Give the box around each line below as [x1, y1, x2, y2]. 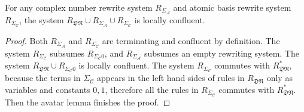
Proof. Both [5, 34, 48, 46]
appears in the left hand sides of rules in [97, 71, 245, 84]
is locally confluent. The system [78, 59, 194, 71]
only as [266, 71, 293, 84]
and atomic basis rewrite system [173, 1, 291, 13]
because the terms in [5, 71, 81, 84]
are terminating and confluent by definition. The [102, 34, 280, 46]
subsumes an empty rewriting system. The [144, 46, 299, 59]
